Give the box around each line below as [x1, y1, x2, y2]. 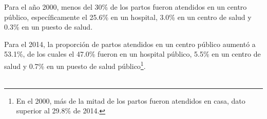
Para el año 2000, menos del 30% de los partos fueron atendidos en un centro [4, 2, 247, 12]
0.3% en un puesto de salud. [4, 21, 93, 32]
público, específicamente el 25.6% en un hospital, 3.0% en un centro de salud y [4, 11, 252, 22]
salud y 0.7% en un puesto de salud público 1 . [4, 59, 146, 71]
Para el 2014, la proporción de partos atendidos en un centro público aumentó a [4, 38, 256, 49]
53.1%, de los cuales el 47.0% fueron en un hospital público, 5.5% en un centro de [4, 49, 261, 59]
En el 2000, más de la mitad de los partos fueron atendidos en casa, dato [16, 95, 245, 106]
